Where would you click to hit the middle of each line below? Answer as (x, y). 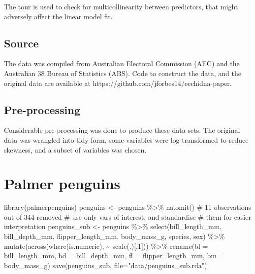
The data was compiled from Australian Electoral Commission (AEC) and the (122, 63)
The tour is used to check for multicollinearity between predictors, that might (121, 6)
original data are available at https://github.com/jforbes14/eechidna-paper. (118, 83)
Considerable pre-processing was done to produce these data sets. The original (122, 130)
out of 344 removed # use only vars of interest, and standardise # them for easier (127, 216)
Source (21, 43)
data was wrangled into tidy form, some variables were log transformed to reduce (126, 139)
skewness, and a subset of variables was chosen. (75, 149)
